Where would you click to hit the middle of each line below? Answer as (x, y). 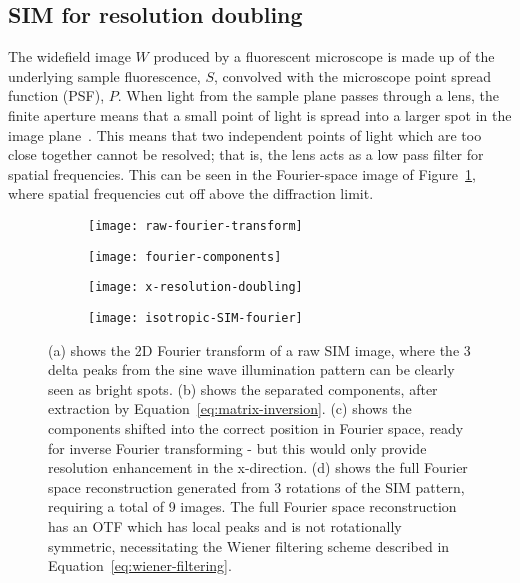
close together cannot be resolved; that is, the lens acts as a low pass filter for (246, 154)
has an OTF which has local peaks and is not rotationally (225, 525)
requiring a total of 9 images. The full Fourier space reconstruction (252, 506)
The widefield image (69, 56)
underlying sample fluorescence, (104, 75)
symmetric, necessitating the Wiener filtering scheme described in (249, 545)
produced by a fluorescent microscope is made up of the (324, 56)
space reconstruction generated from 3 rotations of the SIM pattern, (256, 486)
